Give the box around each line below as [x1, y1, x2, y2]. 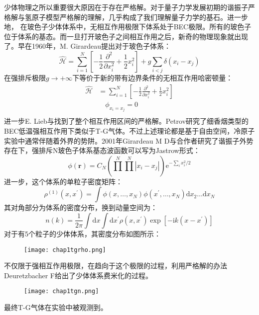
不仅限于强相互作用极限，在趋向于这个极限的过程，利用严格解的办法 [4, 260, 227, 271]
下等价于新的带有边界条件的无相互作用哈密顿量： [72, 73, 233, 83]
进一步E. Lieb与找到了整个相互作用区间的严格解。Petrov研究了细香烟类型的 [4, 116, 249, 126]
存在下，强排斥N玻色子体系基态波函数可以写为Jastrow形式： [4, 145, 200, 156]
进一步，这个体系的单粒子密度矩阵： [4, 176, 123, 186]
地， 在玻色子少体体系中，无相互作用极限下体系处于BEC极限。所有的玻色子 [4, 21, 252, 32]
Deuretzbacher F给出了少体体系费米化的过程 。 [4, 270, 152, 280]
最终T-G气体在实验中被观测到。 [4, 302, 108, 313]
